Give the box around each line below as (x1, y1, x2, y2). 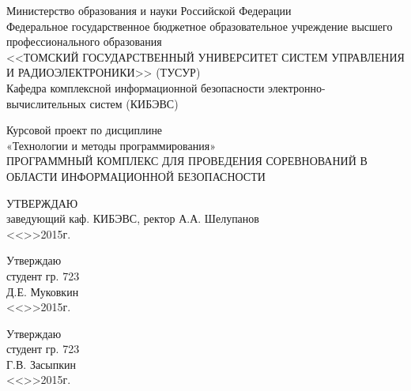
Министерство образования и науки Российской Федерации (6, 2, 292, 18)
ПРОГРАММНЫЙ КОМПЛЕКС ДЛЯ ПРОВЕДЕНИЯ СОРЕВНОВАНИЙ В (6, 152, 368, 169)
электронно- (268, 79, 326, 96)
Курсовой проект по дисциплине (6, 122, 163, 138)
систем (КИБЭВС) (89, 95, 179, 111)
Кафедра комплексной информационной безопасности (6, 79, 265, 96)
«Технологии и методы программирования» (6, 137, 216, 153)
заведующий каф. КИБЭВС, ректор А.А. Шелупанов (6, 210, 259, 227)
